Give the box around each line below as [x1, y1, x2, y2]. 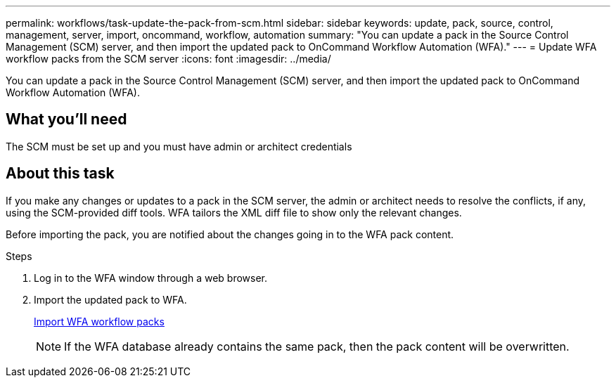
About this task [6, 164, 115, 183]
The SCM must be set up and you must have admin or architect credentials [6, 140, 352, 152]
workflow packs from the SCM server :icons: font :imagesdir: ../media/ [6, 53, 331, 65]
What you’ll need [6, 110, 127, 129]
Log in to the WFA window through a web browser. [34, 271, 268, 284]
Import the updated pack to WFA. [34, 293, 187, 306]
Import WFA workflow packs [34, 315, 165, 327]
